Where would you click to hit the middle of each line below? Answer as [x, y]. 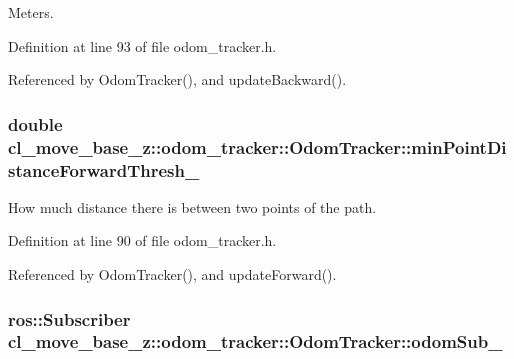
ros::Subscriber [69, 318]
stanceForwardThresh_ [104, 169]
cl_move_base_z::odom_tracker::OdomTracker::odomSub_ [255, 341]
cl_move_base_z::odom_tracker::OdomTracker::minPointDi [257, 146]
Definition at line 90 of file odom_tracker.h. [142, 240]
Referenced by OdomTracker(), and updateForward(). [172, 274]
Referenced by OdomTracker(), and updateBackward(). [177, 79]
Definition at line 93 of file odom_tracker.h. [142, 45]
